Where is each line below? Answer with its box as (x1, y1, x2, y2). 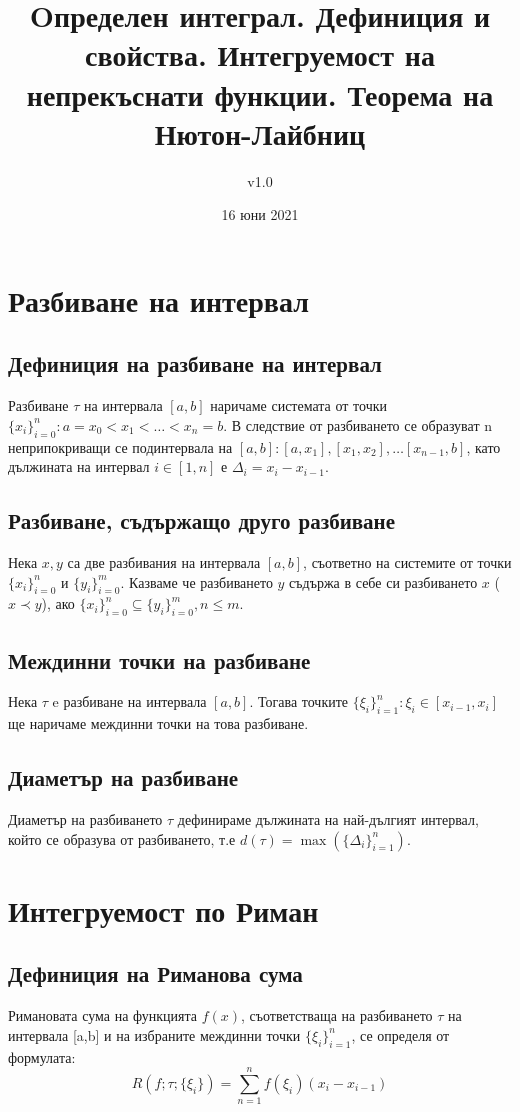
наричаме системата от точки (210, 395, 387, 416)
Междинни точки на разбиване (8, 644, 311, 675)
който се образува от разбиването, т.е (8, 828, 236, 849)
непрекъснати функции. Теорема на (26, 73, 494, 114)
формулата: (8, 1046, 76, 1067)
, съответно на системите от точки (303, 552, 512, 573)
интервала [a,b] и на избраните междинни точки (8, 1024, 301, 1045)
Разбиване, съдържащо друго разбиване (8, 505, 396, 536)
